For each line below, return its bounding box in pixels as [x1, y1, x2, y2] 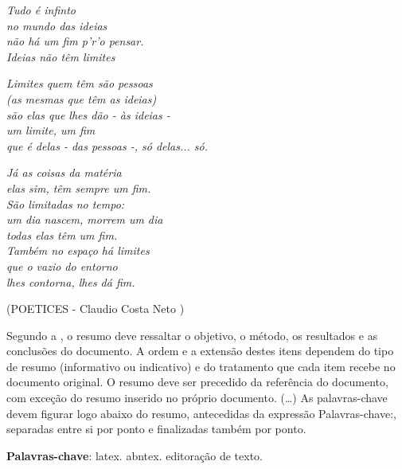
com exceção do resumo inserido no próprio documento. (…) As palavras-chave [6, 389, 388, 406]
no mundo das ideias [6, 17, 107, 33]
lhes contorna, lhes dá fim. [6, 273, 135, 290]
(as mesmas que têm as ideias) [6, 90, 157, 107]
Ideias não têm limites [6, 48, 115, 64]
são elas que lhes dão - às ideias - [6, 106, 170, 123]
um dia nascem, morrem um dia [6, 211, 163, 228]
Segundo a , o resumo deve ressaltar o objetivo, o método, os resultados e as [6, 326, 378, 343]
